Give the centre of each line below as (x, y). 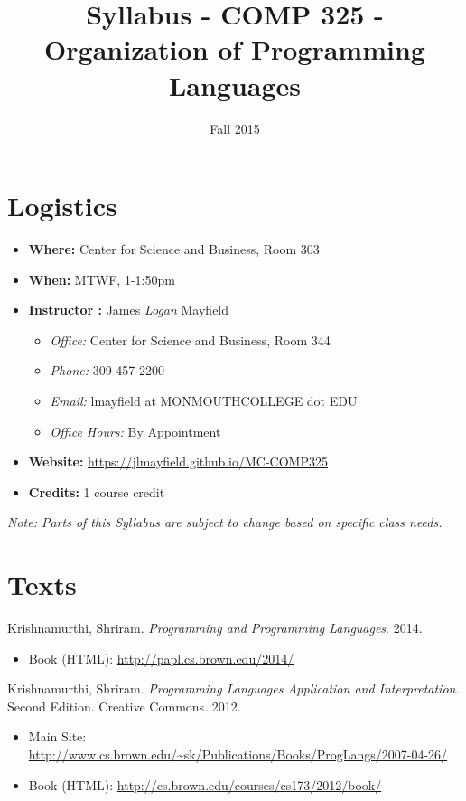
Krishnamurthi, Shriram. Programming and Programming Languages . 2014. (215, 628)
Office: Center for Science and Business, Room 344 (190, 339)
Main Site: (57, 736)
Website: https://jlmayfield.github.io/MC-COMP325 (178, 462)
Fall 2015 (235, 128)
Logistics (62, 206)
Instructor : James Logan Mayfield (129, 310)
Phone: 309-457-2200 (107, 370)
